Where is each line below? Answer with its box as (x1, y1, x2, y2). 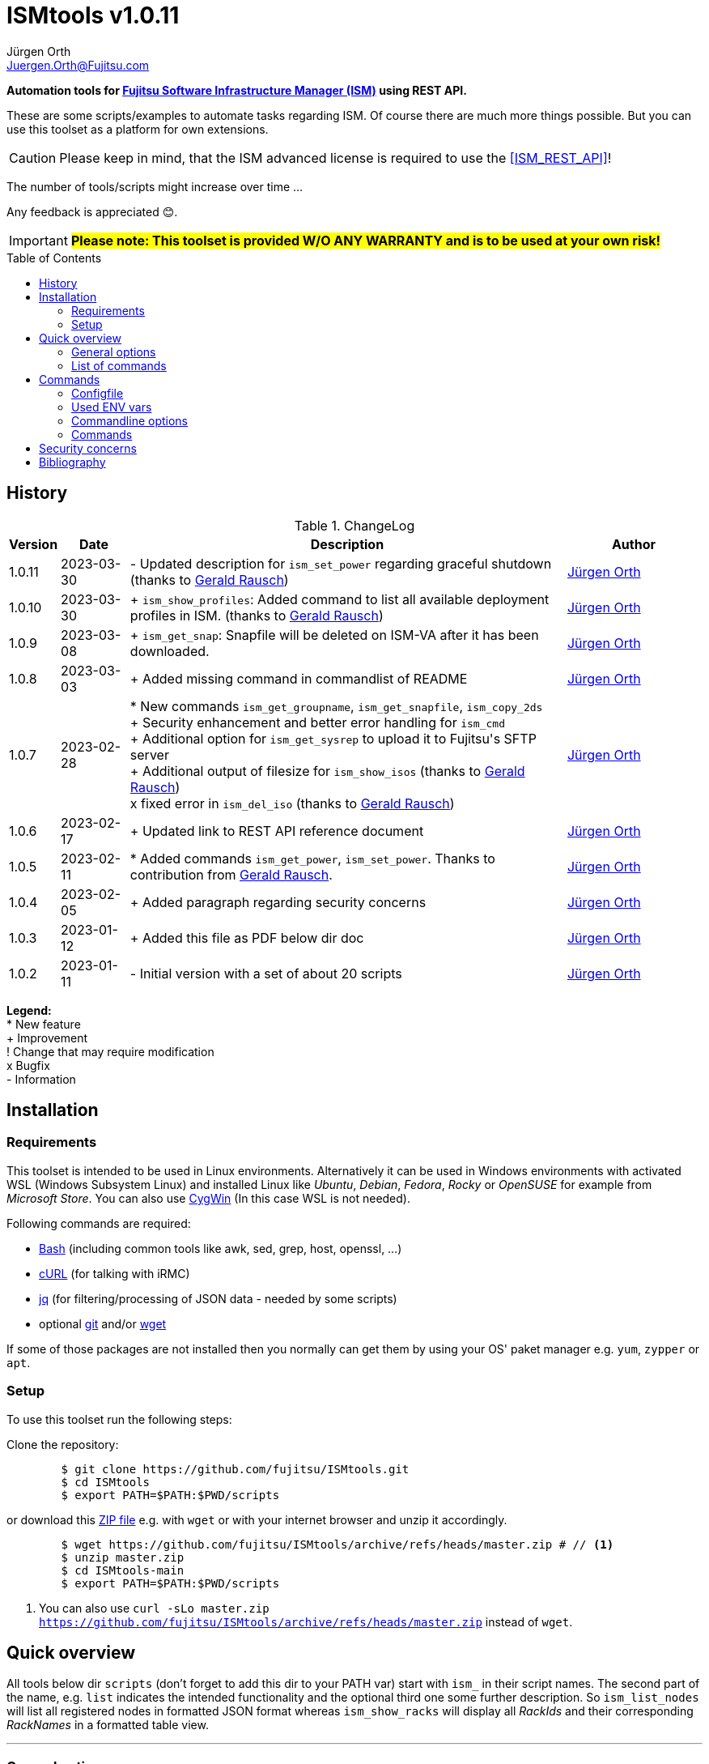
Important (9, 232, 68, 249)
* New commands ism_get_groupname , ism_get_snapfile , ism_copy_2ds (129, 697, 543, 714)
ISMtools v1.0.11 (6, 2, 180, 29)
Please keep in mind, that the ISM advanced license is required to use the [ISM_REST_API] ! (59, 149, 612, 166)
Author (611, 535, 656, 552)
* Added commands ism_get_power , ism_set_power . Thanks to (129, 850, 495, 867)
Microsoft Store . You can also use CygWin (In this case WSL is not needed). (6, 1191, 410, 1205)
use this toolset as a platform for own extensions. (6, 121, 269, 136)
